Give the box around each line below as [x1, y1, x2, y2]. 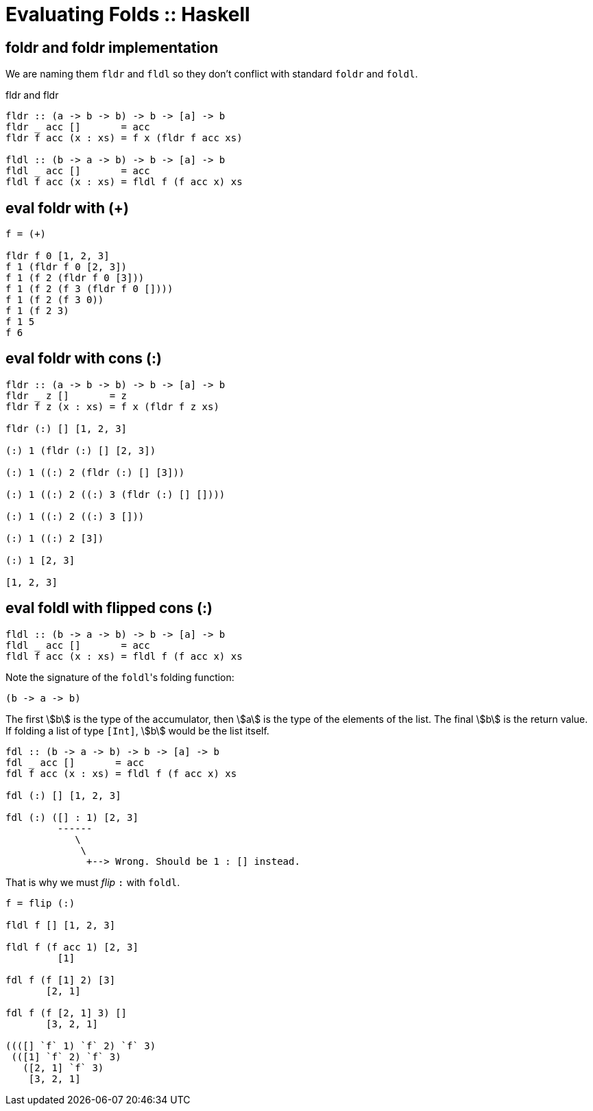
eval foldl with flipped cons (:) [5, 599, 213, 617]
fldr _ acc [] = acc [5, 121, 150, 133]
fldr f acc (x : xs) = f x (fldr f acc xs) [5, 132, 243, 144]
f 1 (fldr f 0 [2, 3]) [5, 261, 128, 273]
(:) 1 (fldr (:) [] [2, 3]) [5, 444, 156, 456]
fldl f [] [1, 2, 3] [5, 919, 116, 931]
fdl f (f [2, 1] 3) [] [5, 1007, 128, 1018]
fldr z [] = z [5, 390, 128, 401]
